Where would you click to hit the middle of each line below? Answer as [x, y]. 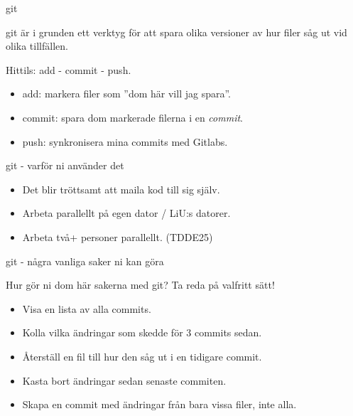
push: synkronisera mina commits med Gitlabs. [125, 141]
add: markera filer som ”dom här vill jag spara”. [126, 94]
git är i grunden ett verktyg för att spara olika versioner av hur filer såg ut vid [176, 32]
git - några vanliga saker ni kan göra [85, 261]
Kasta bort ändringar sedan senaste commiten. [124, 380]
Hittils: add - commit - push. [69, 69]
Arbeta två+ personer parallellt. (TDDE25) [118, 236]
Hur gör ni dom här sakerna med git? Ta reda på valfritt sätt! [140, 285]
